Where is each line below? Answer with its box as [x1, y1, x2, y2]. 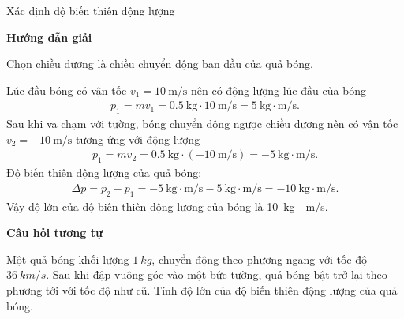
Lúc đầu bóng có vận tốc [6, 81, 127, 98]
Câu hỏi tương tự [6, 224, 103, 241]
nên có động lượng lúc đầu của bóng [191, 81, 367, 98]
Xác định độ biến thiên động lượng [6, 2, 175, 18]
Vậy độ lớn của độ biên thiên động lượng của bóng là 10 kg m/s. [6, 197, 328, 214]
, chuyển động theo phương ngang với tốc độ [151, 250, 367, 267]
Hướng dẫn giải [6, 28, 92, 45]
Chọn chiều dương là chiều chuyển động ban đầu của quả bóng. [6, 55, 313, 72]
